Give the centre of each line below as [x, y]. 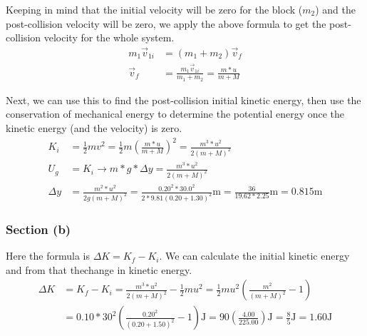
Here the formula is [48, 256]
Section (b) [38, 229]
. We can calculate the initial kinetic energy [254, 256]
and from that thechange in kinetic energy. [99, 269]
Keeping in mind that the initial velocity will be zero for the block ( [154, 9]
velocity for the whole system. [109, 37]
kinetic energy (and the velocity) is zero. [94, 128]
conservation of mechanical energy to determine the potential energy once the [175, 114]
